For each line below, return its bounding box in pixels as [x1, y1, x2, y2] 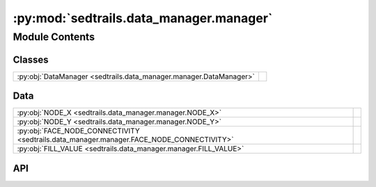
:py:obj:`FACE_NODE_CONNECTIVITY [17, 126, 141, 136]
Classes [13, 54, 49, 65]
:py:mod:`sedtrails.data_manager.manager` [13, 10, 273, 26]
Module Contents [13, 31, 95, 43]
